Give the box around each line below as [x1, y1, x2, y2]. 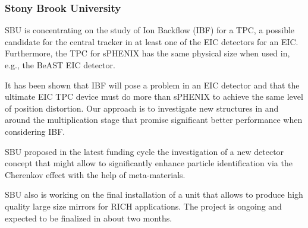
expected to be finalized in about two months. [5, 211, 172, 224]
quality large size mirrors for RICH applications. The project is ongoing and [5, 199, 282, 212]
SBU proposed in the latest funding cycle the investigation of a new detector [5, 145, 284, 157]
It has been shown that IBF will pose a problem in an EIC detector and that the [5, 78, 300, 91]
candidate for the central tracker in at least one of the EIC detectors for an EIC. [5, 35, 298, 47]
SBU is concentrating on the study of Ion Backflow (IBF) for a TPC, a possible [5, 24, 295, 36]
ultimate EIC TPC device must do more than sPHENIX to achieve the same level [5, 90, 303, 103]
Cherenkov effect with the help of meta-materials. [5, 168, 186, 180]
